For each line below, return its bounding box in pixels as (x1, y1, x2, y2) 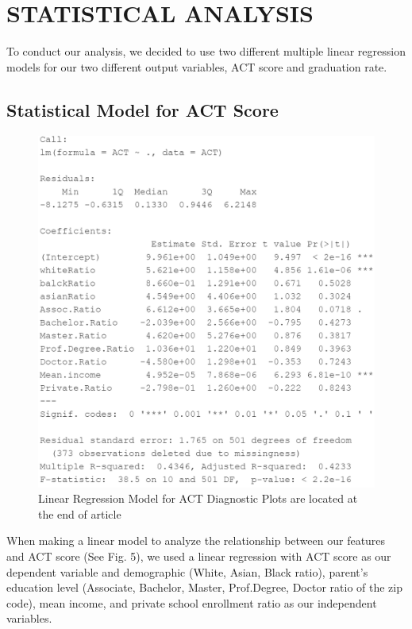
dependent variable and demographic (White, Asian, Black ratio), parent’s (6, 563, 368, 580)
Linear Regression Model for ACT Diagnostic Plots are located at (38, 490, 358, 507)
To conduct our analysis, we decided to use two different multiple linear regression (6, 43, 406, 60)
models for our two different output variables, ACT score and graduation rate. (6, 58, 387, 75)
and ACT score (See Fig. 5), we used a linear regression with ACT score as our (6, 547, 391, 564)
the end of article (38, 505, 121, 522)
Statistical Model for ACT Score (6, 97, 279, 122)
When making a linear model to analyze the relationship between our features (6, 532, 386, 549)
